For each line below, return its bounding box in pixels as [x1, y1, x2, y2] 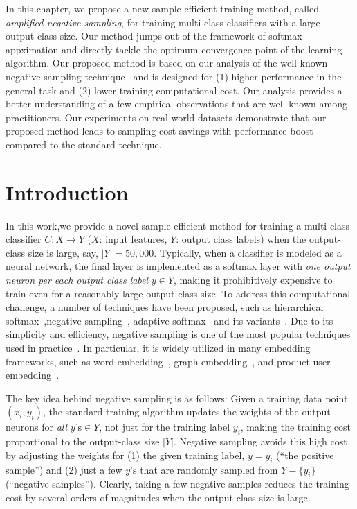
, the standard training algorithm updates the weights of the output [42, 404, 331, 419]
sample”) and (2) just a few [6, 462, 122, 476]
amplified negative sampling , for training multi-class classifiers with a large [6, 15, 320, 29]
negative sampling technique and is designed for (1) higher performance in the [6, 69, 342, 83]
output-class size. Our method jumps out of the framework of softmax [6, 28, 302, 43]
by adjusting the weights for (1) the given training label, [6, 447, 245, 462]
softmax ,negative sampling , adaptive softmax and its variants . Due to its [6, 313, 333, 327]
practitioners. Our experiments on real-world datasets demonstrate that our [6, 110, 327, 124]
